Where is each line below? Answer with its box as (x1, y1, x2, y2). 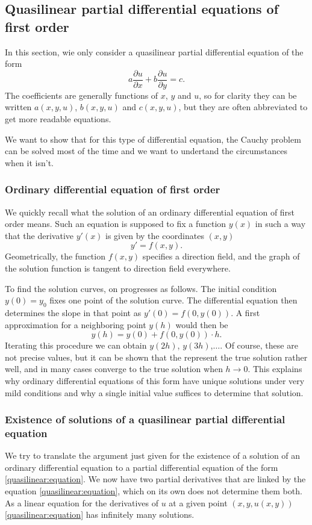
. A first (231, 306, 260, 318)
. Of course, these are (220, 339, 298, 352)
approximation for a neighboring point (5, 318, 146, 331)
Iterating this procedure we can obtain (5, 339, 147, 352)
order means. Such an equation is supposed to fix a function (5, 217, 226, 230)
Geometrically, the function (5, 250, 105, 262)
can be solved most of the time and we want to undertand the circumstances (5, 144, 287, 157)
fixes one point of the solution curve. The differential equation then (49, 294, 298, 306)
